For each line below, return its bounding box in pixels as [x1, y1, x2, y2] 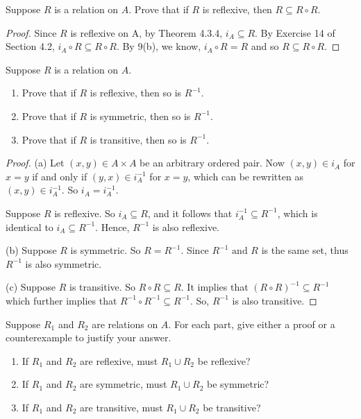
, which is [277, 205, 318, 220]
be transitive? [203, 400, 261, 414]
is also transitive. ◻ [232, 293, 317, 307]
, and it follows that [147, 205, 233, 220]
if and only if [32, 169, 87, 183]
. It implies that [180, 280, 249, 294]
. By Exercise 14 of [255, 25, 335, 40]
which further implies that [6, 293, 117, 307]
